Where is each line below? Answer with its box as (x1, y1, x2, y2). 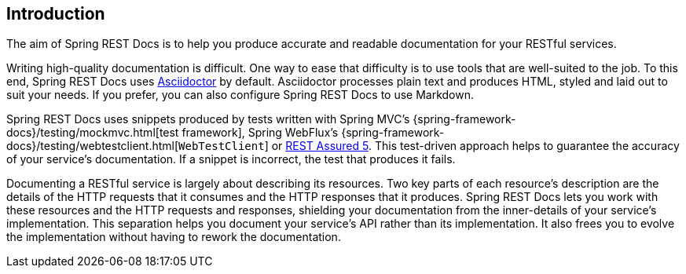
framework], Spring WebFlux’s (182, 126, 339, 140)
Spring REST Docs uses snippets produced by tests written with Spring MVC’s (6, 112, 410, 126)
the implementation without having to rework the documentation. (6, 230, 341, 244)
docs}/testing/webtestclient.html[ (6, 139, 179, 153)
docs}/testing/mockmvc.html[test (6, 126, 179, 140)
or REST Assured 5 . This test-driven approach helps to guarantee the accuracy (271, 139, 680, 153)
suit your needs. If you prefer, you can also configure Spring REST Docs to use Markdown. (6, 88, 475, 102)
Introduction (6, 4, 105, 24)
